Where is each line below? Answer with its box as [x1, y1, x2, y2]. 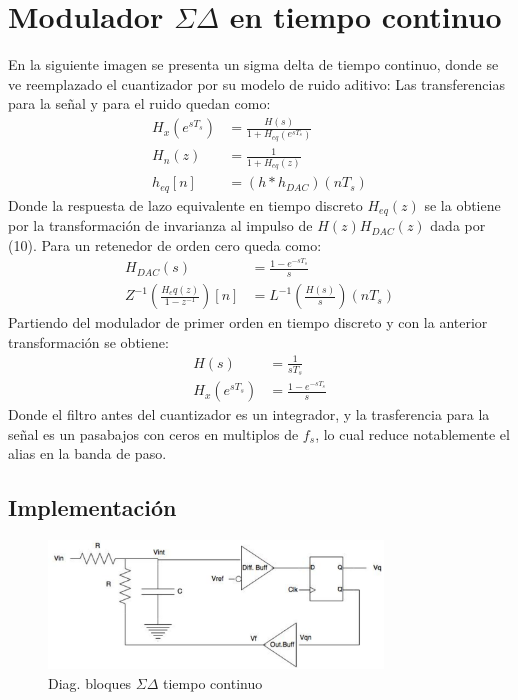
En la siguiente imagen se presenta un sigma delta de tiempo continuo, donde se [8, 54, 499, 75]
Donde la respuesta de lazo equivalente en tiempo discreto [8, 194, 363, 215]
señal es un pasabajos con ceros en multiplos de [8, 423, 299, 444]
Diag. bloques [48, 672, 132, 693]
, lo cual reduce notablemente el [315, 423, 510, 444]
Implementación [8, 492, 177, 523]
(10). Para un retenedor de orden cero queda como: [8, 234, 322, 255]
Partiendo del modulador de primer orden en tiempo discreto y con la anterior [8, 312, 488, 333]
